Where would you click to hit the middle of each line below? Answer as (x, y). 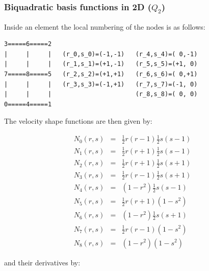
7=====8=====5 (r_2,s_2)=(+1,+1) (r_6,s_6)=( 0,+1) (101, 74)
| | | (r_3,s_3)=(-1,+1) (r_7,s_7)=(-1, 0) (101, 84)
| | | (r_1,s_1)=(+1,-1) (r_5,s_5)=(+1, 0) (101, 64)
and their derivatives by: (42, 262)
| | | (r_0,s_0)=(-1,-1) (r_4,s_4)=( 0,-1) (101, 54)
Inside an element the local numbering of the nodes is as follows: (105, 26)
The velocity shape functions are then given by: (78, 121)
